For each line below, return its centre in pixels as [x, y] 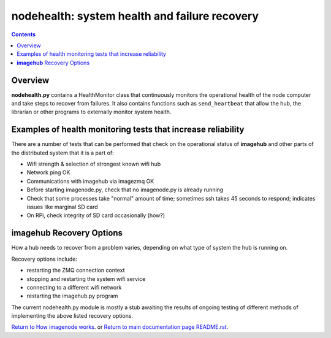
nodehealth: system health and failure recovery [135, 16]
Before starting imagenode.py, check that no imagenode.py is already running [125, 190]
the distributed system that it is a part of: [63, 153]
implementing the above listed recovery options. [72, 316]
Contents [24, 34]
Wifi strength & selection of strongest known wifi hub [94, 164]
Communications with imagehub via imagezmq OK [90, 181]
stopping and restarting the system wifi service [86, 278]
